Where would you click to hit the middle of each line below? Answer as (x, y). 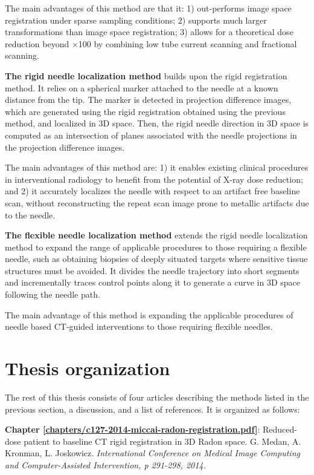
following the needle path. (53, 294)
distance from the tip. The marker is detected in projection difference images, (148, 100)
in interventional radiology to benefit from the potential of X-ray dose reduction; (154, 179)
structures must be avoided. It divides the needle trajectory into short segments (152, 270)
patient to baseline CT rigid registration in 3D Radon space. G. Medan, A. (162, 441)
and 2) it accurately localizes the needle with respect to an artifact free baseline (152, 191)
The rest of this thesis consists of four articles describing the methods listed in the (157, 397)
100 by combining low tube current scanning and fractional (187, 43)
